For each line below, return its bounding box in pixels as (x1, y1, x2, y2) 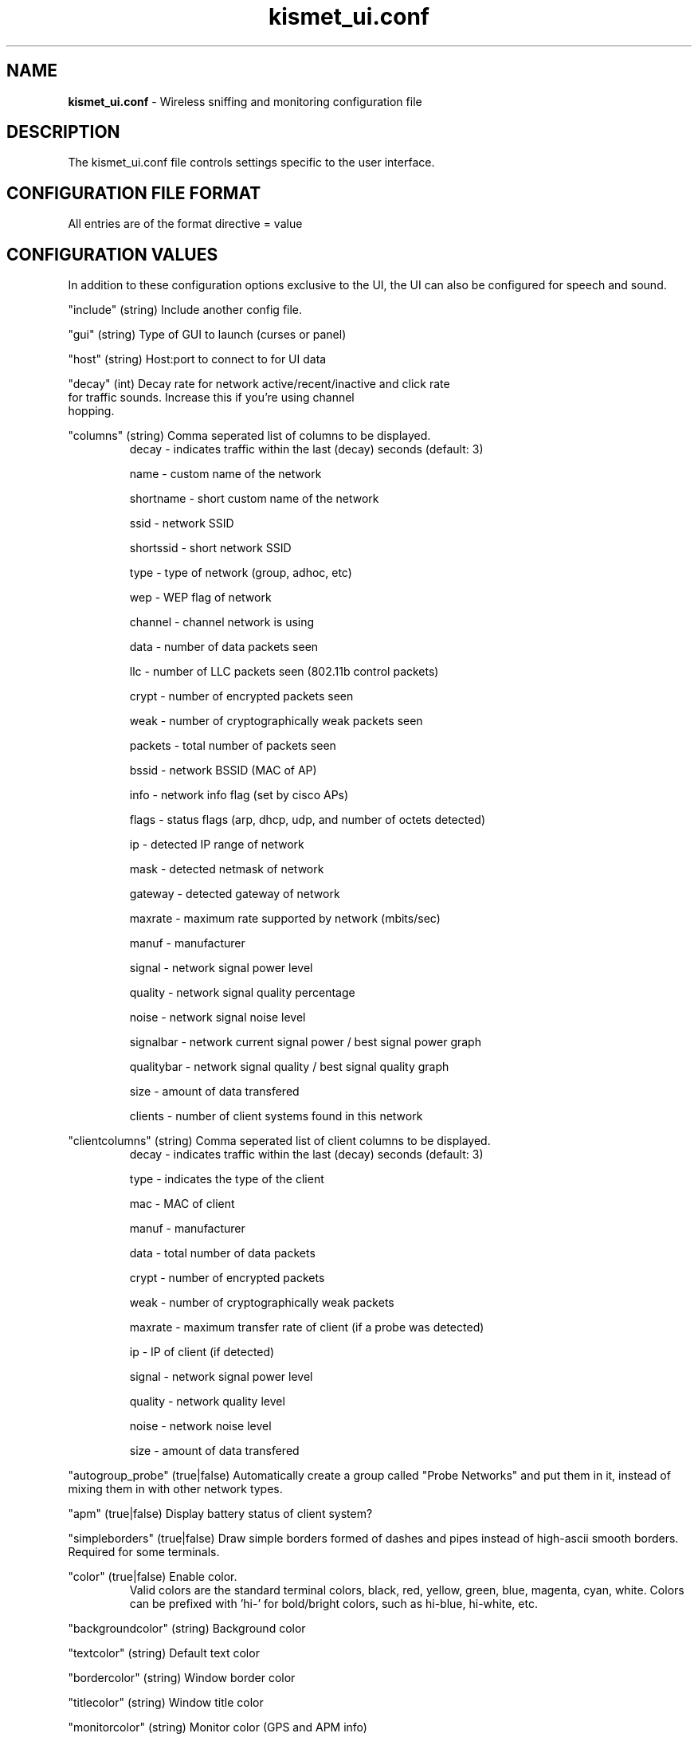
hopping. (68, 404, 115, 418)
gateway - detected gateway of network (129, 887, 340, 901)
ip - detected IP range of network (129, 837, 304, 852)
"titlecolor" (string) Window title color (68, 1696, 264, 1710)
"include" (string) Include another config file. (68, 303, 303, 317)
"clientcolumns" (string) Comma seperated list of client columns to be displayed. (68, 1134, 491, 1148)
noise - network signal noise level (129, 1010, 306, 1025)
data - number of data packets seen (129, 640, 319, 654)
